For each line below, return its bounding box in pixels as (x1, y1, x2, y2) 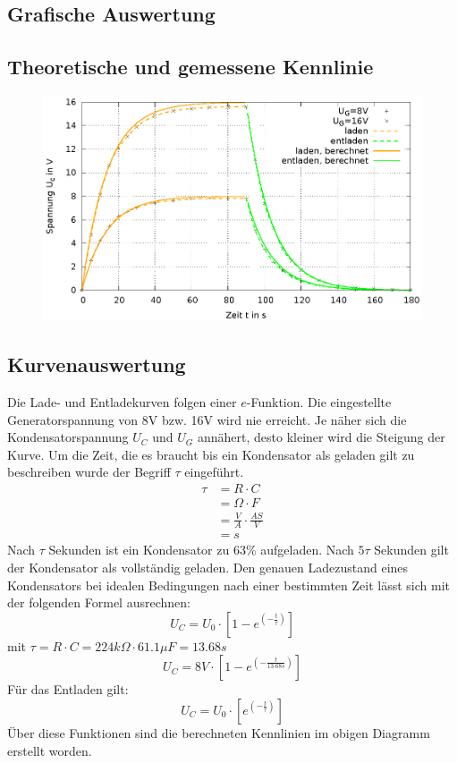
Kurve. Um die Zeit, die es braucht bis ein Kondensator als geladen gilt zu (7, 445, 415, 463)
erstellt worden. (7, 741, 92, 759)
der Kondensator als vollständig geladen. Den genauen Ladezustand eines (7, 558, 409, 577)
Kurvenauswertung (7, 351, 186, 378)
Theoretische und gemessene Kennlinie (7, 53, 374, 81)
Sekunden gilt (374, 540, 449, 559)
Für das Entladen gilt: (7, 680, 129, 699)
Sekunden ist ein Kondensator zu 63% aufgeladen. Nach (48, 540, 354, 559)
